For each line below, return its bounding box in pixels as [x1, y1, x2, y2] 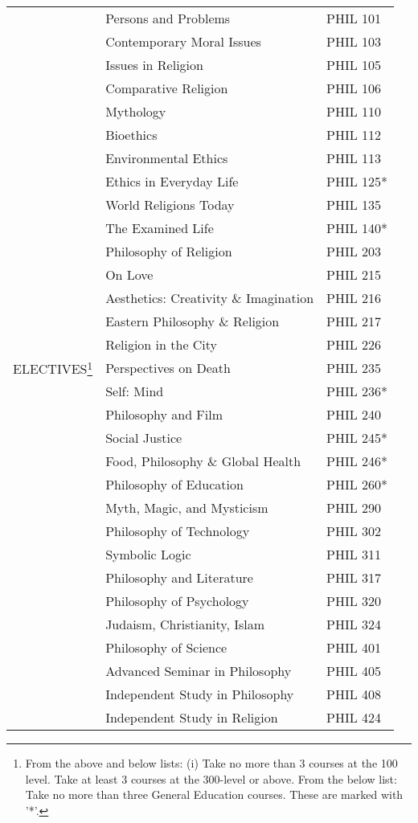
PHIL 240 [326, 405, 382, 424]
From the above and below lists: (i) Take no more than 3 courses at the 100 [25, 755, 398, 771]
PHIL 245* [326, 428, 388, 447]
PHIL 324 [326, 615, 382, 633]
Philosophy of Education [105, 475, 244, 493]
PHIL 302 [326, 522, 382, 540]
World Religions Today [105, 195, 235, 214]
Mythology [105, 102, 166, 121]
